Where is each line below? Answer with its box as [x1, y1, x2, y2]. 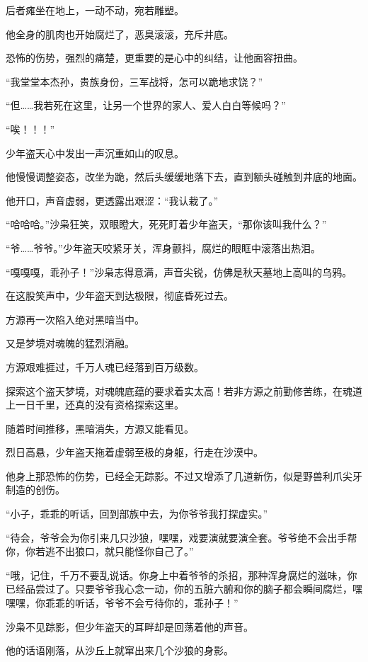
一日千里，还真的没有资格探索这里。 [15, 397, 184, 412]
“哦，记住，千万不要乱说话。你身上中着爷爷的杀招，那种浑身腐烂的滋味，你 [6, 567, 357, 582]
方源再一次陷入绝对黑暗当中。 [6, 312, 144, 326]
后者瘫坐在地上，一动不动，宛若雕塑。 [6, 3, 184, 17]
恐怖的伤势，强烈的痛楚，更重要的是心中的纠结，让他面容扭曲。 [6, 50, 303, 65]
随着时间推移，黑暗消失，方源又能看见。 [6, 421, 194, 435]
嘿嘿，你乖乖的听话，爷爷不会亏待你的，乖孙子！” [6, 595, 238, 610]
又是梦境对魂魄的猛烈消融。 [6, 336, 134, 350]
